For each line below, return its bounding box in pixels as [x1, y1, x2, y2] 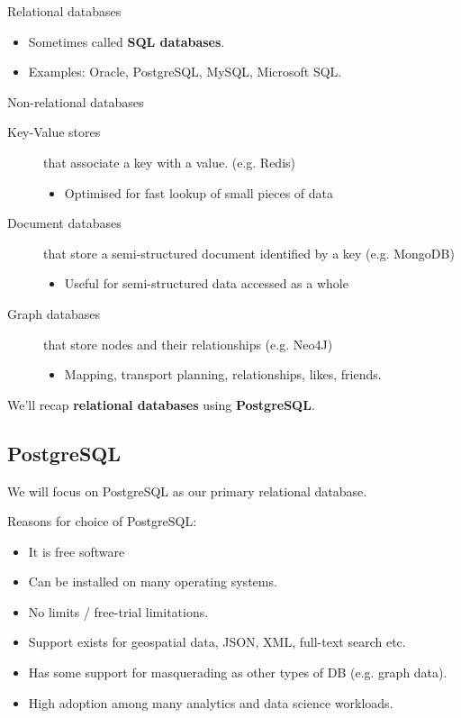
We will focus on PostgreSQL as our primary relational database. [7, 481, 367, 500]
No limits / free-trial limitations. [28, 602, 209, 621]
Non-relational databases [7, 92, 144, 111]
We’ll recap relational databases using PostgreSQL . [7, 395, 315, 414]
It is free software [28, 541, 125, 560]
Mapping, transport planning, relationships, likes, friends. [64, 365, 382, 384]
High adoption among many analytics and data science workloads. [28, 693, 393, 712]
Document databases [7, 214, 122, 232]
